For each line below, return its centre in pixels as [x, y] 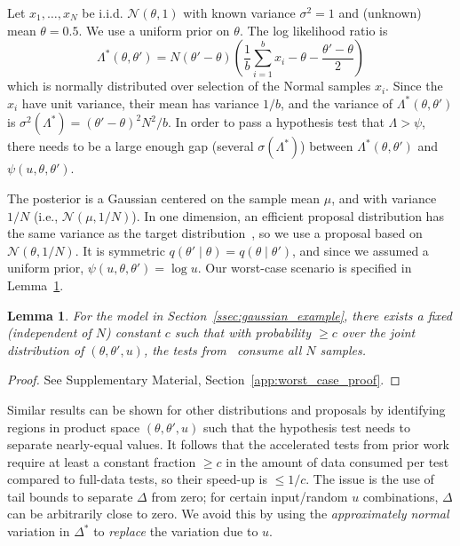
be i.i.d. [103, 12]
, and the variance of [337, 103]
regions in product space [74, 427]
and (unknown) [380, 12]
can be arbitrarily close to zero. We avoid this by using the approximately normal [228, 514]
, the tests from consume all [222, 349]
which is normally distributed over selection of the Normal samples [189, 86]
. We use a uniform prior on [154, 30]
